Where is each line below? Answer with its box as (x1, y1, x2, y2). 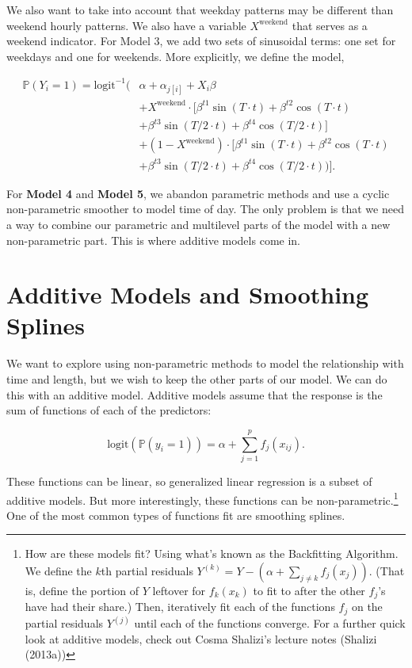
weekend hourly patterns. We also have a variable (6, 17, 246, 33)
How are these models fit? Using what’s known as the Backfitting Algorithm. (25, 545, 399, 562)
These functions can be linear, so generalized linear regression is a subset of (6, 472, 372, 489)
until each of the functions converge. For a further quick (134, 615, 406, 632)
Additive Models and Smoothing (6, 278, 369, 311)
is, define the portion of (25, 582, 139, 598)
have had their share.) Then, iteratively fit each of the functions (25, 598, 335, 615)
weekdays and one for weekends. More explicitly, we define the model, (6, 48, 345, 64)
